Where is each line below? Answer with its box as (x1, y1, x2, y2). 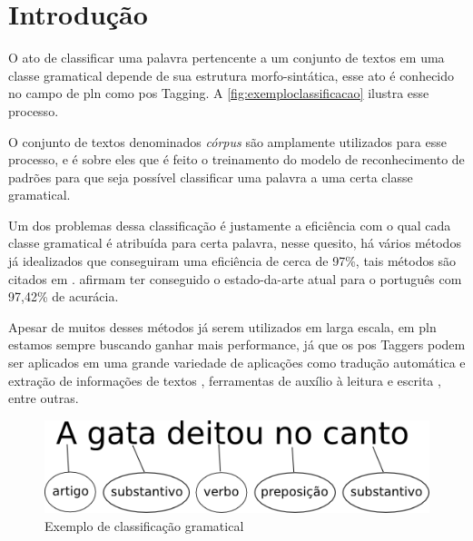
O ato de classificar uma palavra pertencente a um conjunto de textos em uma (8, 48, 445, 67)
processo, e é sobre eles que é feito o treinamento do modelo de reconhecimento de (8, 150, 465, 169)
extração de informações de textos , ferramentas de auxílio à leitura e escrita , (8, 370, 441, 389)
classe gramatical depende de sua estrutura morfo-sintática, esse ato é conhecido (8, 65, 455, 84)
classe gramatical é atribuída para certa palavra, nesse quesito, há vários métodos (8, 233, 461, 252)
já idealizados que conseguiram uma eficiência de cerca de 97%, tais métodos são (8, 251, 457, 270)
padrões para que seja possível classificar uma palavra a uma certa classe (8, 167, 413, 186)
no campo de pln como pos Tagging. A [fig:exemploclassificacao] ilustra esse (8, 84, 429, 103)
